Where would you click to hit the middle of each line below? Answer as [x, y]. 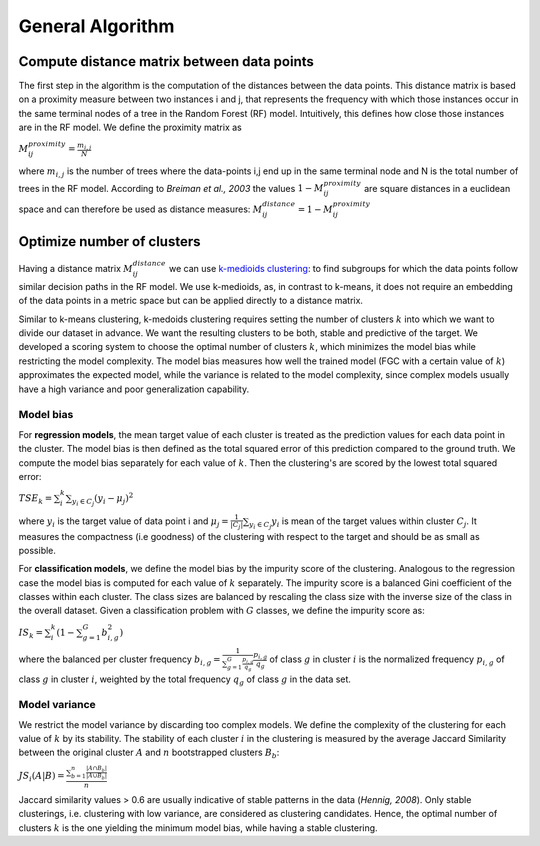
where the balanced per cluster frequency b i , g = [119, 660]
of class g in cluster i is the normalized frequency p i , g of [387, 660]
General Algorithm [96, 26]
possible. [37, 550]
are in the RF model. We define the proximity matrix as [130, 127]
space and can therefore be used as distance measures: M [140, 209]
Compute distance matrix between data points [166, 61]
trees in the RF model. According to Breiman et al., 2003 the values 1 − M [171, 188]
